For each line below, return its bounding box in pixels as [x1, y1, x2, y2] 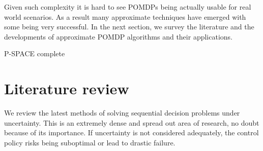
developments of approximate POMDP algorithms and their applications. [4, 31, 232, 42]
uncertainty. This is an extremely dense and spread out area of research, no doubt [4, 117, 259, 128]
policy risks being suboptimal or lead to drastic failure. [4, 137, 176, 147]
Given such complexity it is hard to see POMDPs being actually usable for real [4, 2, 251, 12]
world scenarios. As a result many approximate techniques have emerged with [4, 11, 246, 22]
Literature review [4, 78, 129, 99]
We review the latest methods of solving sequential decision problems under [4, 107, 240, 118]
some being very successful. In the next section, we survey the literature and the [4, 21, 254, 32]
